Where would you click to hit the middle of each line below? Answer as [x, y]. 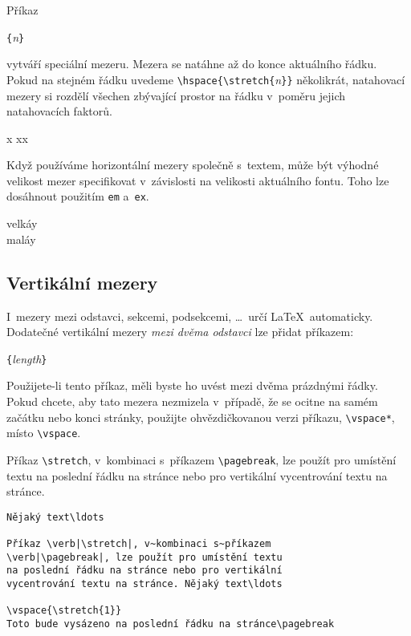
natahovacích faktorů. [59, 111]
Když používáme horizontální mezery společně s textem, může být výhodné [193, 165]
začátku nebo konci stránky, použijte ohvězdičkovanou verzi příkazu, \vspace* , [201, 417]
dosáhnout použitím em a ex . [78, 196]
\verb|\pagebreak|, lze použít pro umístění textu [144, 557]
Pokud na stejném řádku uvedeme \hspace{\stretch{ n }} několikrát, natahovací [206, 79]
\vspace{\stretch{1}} [64, 611]
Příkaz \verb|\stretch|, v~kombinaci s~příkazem [139, 544]
